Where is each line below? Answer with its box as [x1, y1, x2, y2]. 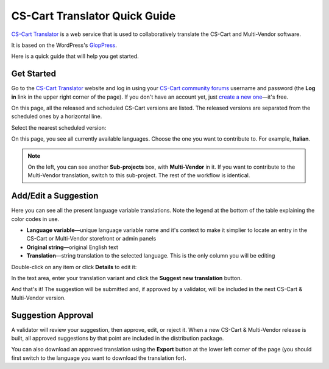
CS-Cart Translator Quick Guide [11, 9, 176, 23]
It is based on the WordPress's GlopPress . [11, 41, 117, 49]
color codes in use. [11, 215, 60, 222]
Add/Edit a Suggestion [11, 191, 99, 201]
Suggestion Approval [11, 310, 94, 320]
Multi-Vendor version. [11, 294, 66, 301]
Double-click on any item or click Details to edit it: [11, 263, 137, 270]
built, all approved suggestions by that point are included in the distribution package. [11, 335, 224, 342]
